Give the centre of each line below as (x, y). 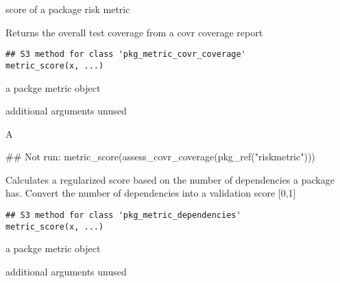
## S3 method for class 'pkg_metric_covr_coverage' (126, 54)
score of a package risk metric (68, 9)
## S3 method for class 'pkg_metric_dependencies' (123, 216)
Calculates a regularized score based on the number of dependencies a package (170, 179)
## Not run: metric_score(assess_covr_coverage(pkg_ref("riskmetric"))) (160, 157)
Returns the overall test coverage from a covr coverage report (134, 32)
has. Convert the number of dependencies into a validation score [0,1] (151, 193)
